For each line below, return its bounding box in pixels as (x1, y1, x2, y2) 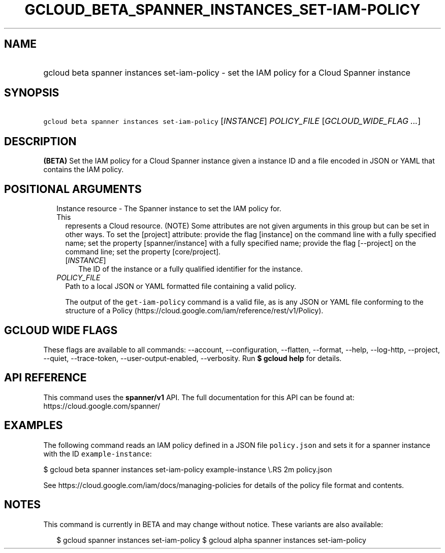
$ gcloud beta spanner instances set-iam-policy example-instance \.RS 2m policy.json (43, 465, 332, 474)
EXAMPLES (4, 419, 63, 432)
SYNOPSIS (4, 86, 59, 100)
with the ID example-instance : (43, 449, 152, 458)
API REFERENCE (4, 371, 87, 384)
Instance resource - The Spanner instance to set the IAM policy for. (56, 204, 281, 213)
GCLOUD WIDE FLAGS (4, 323, 118, 337)
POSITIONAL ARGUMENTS (4, 182, 142, 196)
